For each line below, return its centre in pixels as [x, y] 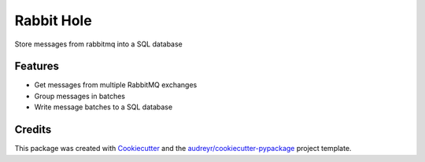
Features [37, 66]
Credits [33, 130]
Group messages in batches [80, 96]
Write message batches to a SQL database [103, 107]
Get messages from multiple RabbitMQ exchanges [116, 85]
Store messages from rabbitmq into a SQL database [98, 44]
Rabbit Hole [53, 20]
